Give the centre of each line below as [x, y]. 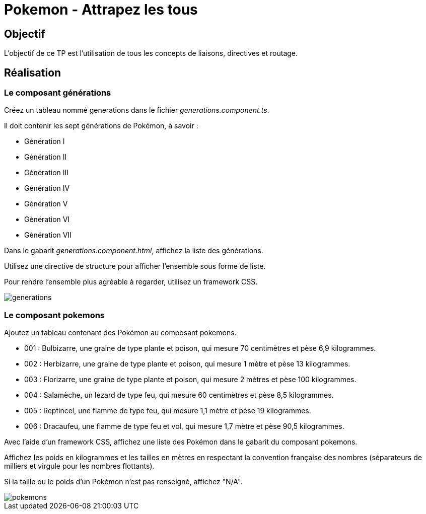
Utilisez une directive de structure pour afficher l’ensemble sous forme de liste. [135, 266]
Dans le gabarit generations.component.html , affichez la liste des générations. [134, 251]
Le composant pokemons [55, 315]
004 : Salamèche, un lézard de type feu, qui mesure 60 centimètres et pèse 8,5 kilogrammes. [179, 395]
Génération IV [47, 188]
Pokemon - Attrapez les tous [101, 10]
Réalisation [33, 72]
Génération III [47, 173]
